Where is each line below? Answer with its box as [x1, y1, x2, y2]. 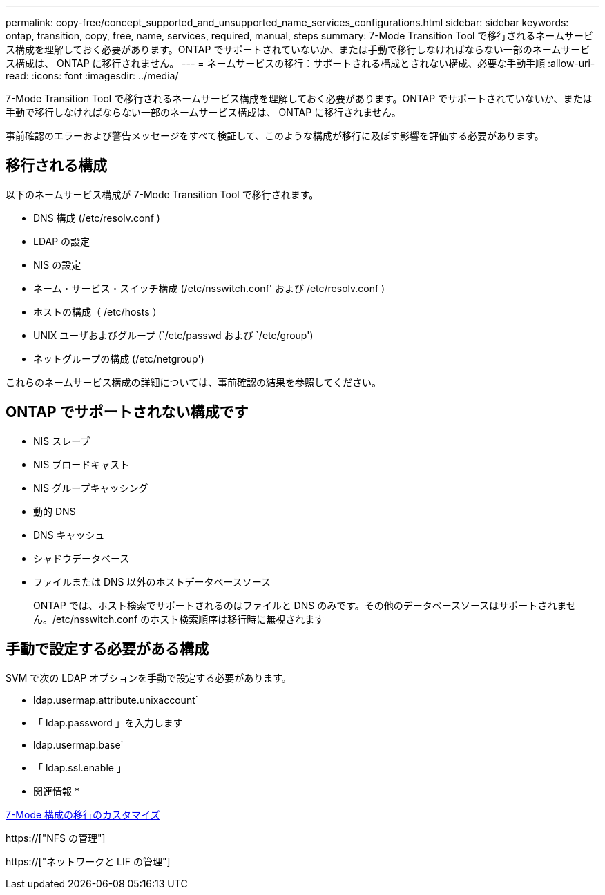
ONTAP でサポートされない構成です [6, 403, 249, 421]
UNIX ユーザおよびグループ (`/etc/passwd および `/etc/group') [33, 329, 314, 341]
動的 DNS [33, 505, 76, 517]
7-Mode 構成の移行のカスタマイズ [6, 808, 160, 820]
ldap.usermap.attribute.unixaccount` [33, 693, 199, 706]
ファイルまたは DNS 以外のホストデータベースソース [33, 575, 271, 588]
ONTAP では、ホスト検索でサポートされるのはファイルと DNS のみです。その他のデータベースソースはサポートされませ [33, 599, 576, 611]
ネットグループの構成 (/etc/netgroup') [33, 352, 204, 365]
